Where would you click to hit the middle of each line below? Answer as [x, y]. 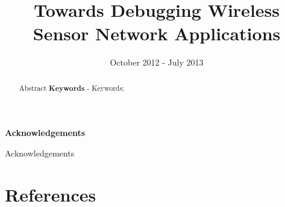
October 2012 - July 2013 [157, 62]
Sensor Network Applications [157, 33]
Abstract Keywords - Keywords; [72, 88]
